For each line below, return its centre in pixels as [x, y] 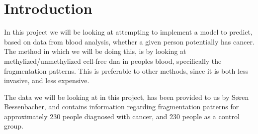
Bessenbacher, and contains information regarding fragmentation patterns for [122, 107]
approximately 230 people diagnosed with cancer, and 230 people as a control [122, 116]
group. [14, 126]
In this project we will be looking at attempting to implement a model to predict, [128, 32]
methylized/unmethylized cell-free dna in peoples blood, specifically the [113, 61]
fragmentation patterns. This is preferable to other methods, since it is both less [126, 70]
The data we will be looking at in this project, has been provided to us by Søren [127, 97]
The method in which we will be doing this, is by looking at [95, 51]
